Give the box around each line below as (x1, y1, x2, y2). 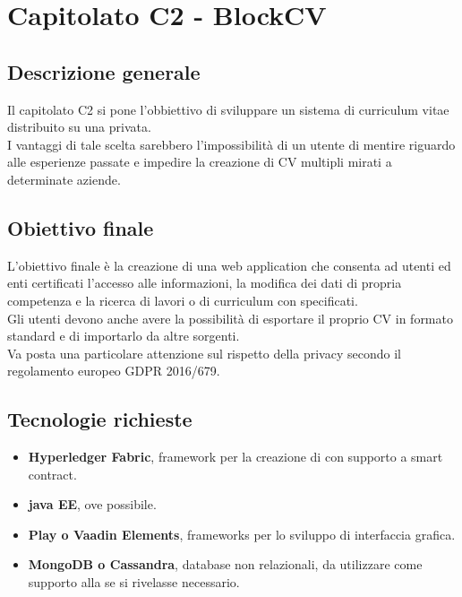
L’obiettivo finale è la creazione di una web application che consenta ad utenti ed (7, 255, 451, 274)
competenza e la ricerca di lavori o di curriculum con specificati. (7, 290, 358, 309)
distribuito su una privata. (7, 117, 151, 136)
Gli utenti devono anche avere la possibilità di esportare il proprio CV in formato (7, 308, 453, 327)
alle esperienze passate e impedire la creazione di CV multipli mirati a (7, 152, 392, 171)
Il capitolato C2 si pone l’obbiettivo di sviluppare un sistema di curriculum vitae (7, 99, 449, 118)
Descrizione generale (7, 57, 201, 85)
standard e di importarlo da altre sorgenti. (7, 326, 240, 345)
